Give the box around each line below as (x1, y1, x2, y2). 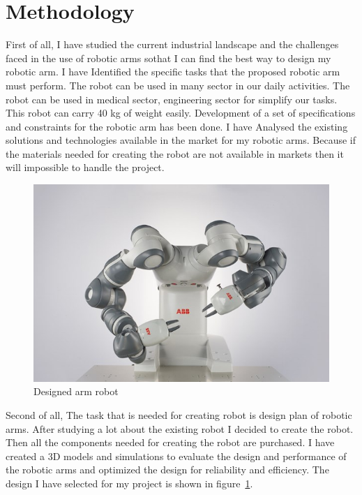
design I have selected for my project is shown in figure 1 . (6, 475, 253, 490)
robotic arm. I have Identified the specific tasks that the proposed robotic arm (6, 64, 340, 79)
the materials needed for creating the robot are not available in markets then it (6, 146, 344, 161)
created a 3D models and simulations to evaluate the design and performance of (6, 448, 347, 463)
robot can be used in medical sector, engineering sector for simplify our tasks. (6, 91, 338, 106)
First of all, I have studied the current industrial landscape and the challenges (6, 37, 339, 52)
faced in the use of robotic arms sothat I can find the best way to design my (6, 50, 331, 65)
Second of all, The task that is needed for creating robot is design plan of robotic (6, 407, 352, 422)
